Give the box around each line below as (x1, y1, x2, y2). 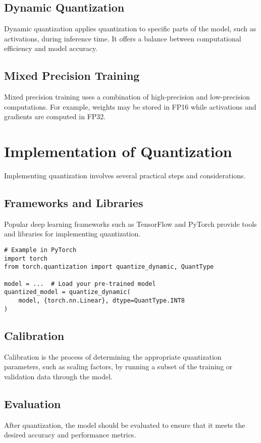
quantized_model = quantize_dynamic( (4, 288, 131, 296)
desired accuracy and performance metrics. (4, 429, 136, 440)
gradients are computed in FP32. (4, 111, 106, 122)
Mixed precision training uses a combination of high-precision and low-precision (4, 91, 250, 102)
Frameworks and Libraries (4, 195, 143, 211)
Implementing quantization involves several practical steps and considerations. (4, 170, 246, 181)
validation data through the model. (4, 371, 113, 381)
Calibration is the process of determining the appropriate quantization (4, 351, 222, 362)
